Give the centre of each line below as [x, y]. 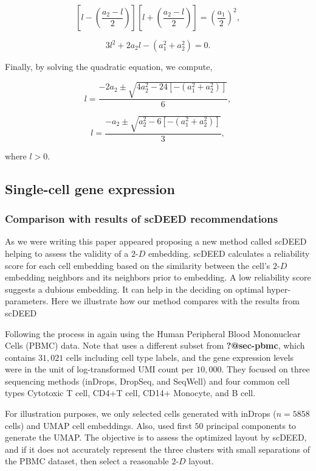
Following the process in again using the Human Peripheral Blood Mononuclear [153, 333]
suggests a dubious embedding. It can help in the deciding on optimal [135, 289]
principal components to [251, 425]
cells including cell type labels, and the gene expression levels [180, 357]
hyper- [279, 289]
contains [20, 357]
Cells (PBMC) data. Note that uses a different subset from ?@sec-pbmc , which [155, 345]
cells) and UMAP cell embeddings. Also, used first [98, 425]
